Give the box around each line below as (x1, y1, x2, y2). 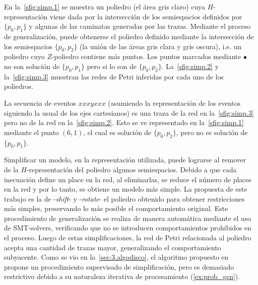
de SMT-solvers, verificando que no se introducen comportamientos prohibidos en (4, 222, 252, 233)
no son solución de (4, 61, 60, 71)
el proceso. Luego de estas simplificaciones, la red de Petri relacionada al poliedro (4, 232, 252, 243)
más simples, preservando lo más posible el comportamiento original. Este (4, 203, 228, 214)
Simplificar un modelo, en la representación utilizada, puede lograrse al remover (4, 154, 246, 165)
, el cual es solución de (83, 127, 151, 137)
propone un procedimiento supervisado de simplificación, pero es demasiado (4, 261, 234, 272)
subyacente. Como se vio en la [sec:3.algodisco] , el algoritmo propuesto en (4, 252, 229, 262)
